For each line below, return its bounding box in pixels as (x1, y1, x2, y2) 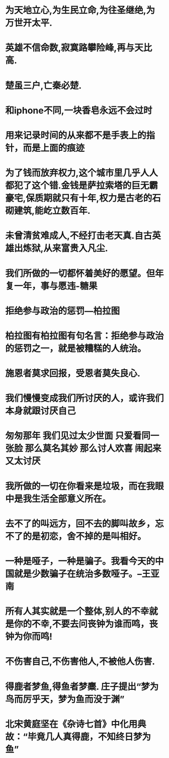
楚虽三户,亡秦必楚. (5, 80, 82, 91)
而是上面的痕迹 (23, 142, 85, 154)
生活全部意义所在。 (32, 493, 112, 504)
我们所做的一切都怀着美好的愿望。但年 (5, 268, 164, 279)
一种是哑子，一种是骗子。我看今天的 (5, 556, 155, 567)
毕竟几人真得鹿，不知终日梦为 (27, 731, 151, 742)
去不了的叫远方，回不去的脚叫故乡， (5, 518, 155, 530)
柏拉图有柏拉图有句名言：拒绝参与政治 (5, 330, 164, 341)
